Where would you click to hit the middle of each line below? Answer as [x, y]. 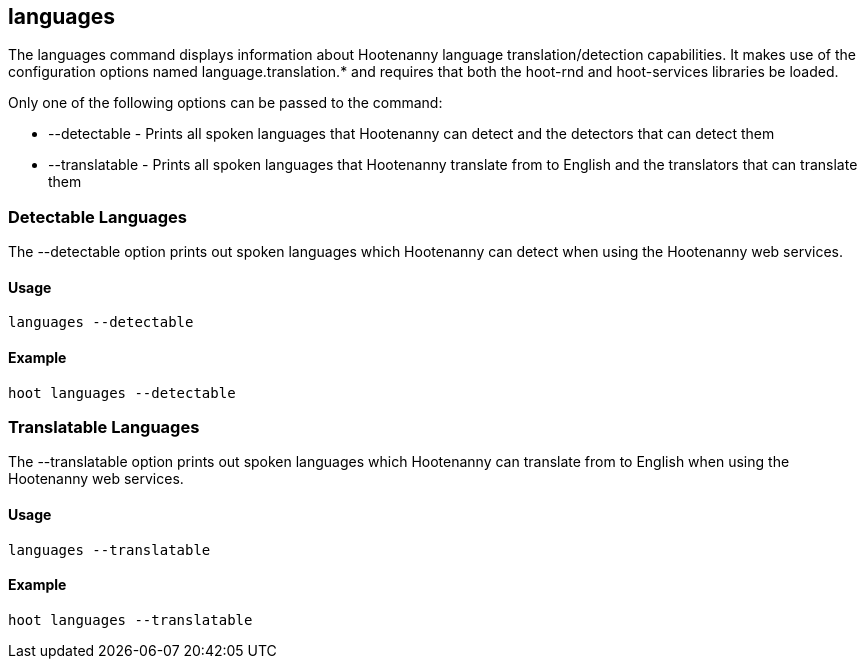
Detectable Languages [97, 216]
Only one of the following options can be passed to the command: [225, 103]
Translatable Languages [104, 426]
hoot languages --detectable [122, 392]
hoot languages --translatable [130, 619]
